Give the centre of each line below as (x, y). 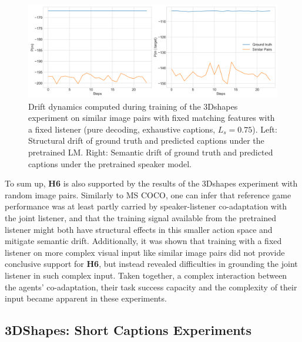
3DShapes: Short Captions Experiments (128, 330)
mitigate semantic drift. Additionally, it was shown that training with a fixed (143, 241)
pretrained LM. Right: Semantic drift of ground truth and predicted (151, 152)
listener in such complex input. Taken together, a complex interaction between (146, 275)
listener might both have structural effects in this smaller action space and (139, 229)
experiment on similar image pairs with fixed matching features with (152, 118)
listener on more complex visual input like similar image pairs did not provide (145, 252)
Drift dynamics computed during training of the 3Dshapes (133, 106)
